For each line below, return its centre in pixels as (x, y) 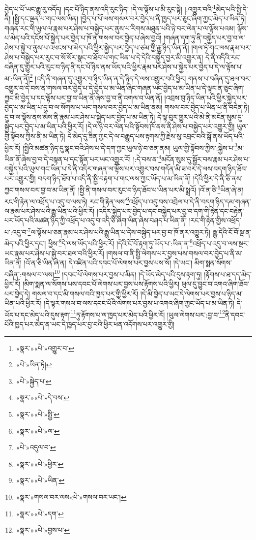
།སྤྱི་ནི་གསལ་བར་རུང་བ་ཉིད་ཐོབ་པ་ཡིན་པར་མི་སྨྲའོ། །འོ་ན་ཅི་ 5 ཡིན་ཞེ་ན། (161, 189)
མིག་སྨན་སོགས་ (213, 263)
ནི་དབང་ (235, 314)
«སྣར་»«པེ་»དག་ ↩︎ (40, 513)
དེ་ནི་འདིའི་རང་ (223, 57)
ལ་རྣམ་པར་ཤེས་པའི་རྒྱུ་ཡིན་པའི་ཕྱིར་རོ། (50, 210)
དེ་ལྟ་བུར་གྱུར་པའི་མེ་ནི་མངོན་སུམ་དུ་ (200, 116)
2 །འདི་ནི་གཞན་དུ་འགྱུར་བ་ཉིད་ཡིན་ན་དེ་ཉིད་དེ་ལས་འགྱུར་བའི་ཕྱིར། (108, 77)
